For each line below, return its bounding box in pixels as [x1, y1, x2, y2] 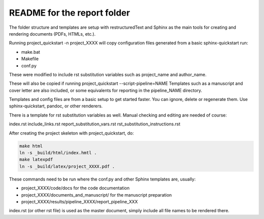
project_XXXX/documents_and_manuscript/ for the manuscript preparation [21, 192, 172, 198]
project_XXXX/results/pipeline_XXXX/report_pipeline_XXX [21, 199, 138, 204]
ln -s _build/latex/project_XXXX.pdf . [19, 163, 115, 169]
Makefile [21, 56, 39, 62]
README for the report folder [9, 7, 131, 18]
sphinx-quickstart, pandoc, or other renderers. [9, 103, 103, 109]
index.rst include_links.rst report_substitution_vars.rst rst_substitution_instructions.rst [9, 121, 180, 127]
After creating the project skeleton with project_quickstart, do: [9, 130, 134, 136]
